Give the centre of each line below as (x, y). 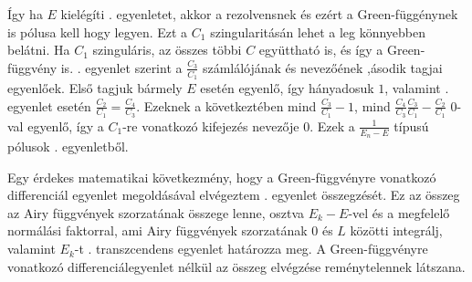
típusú (411, 125)
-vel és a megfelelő (399, 212)
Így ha (25, 14)
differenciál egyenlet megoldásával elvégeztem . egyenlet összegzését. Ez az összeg (234, 195)
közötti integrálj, (396, 230)
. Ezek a (332, 125)
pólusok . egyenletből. (68, 146)
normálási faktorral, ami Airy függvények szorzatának (157, 230)
